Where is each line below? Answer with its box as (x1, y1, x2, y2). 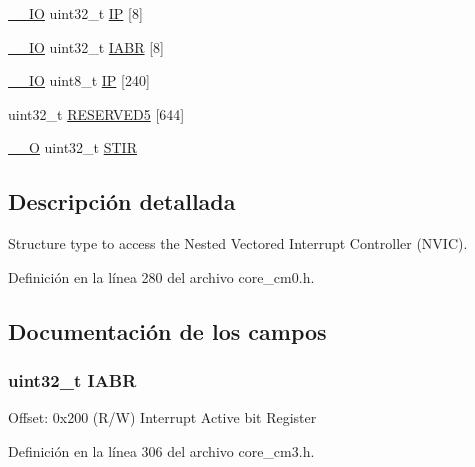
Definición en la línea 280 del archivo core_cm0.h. (8, 266, 315, 287)
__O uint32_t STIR (8, 137, 137, 158)
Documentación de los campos (8, 315, 327, 346)
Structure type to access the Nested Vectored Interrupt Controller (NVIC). (8, 233, 468, 254)
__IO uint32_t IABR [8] (8, 36, 164, 57)
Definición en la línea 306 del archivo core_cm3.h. (8, 440, 315, 461)
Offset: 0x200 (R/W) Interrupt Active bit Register (8, 407, 317, 428)
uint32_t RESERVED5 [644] (8, 103, 185, 124)
